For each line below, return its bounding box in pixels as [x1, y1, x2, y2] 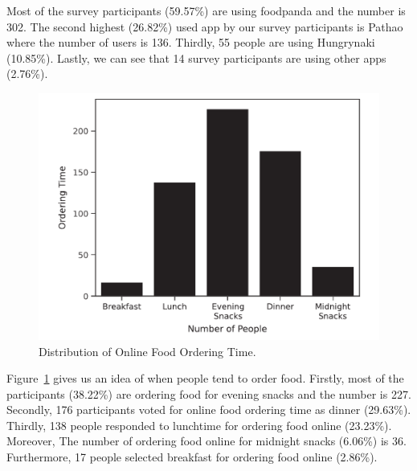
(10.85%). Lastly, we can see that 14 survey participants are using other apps [6, 49, 386, 66]
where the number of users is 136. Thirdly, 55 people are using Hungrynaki [6, 34, 375, 51]
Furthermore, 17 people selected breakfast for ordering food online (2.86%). [6, 448, 378, 465]
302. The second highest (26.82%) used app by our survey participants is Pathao [6, 18, 403, 35]
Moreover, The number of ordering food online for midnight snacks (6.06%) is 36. [6, 432, 407, 449]
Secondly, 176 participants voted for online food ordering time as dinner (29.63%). [6, 401, 411, 418]
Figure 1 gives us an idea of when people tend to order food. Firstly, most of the [6, 370, 404, 387]
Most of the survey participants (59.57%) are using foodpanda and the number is [6, 2, 406, 18]
